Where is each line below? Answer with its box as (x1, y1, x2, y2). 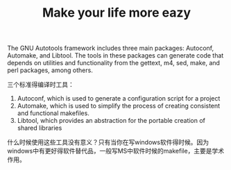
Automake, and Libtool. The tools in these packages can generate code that (7, 51, 224, 60)
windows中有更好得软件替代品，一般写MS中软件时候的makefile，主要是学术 (7, 147, 225, 155)
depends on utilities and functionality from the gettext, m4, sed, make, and (7, 59, 221, 67)
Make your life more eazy (42, 5, 191, 21)
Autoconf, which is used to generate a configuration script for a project (17, 94, 221, 103)
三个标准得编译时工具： (7, 80, 74, 89)
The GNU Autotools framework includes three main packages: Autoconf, (7, 44, 214, 53)
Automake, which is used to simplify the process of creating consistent (17, 102, 221, 110)
